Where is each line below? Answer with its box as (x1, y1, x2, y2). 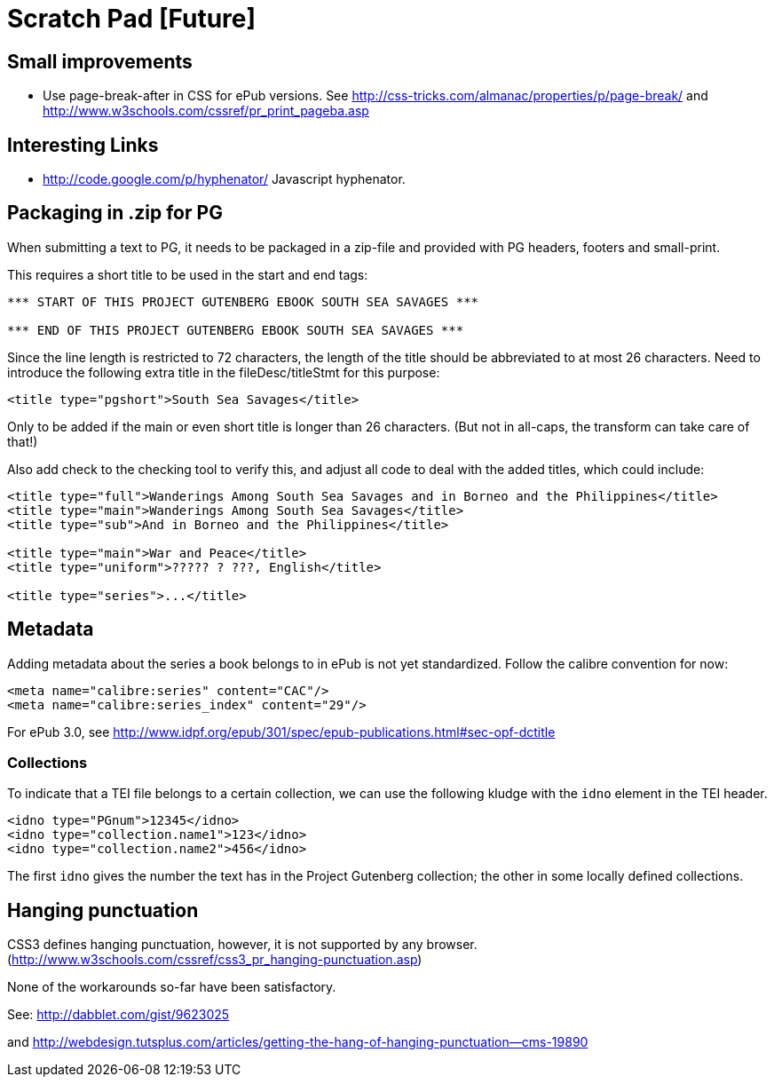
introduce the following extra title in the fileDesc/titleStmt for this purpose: (7, 364, 440, 380)
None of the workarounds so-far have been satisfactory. (7, 979, 336, 995)
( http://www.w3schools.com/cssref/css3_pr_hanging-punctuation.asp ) (7, 952, 423, 968)
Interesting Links (7, 133, 159, 156)
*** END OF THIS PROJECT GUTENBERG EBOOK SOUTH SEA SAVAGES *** (7, 322, 464, 337)
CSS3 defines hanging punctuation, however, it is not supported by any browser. (7, 937, 478, 953)
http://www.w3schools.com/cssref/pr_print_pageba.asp (43, 103, 369, 119)
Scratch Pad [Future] (7, 4, 257, 34)
